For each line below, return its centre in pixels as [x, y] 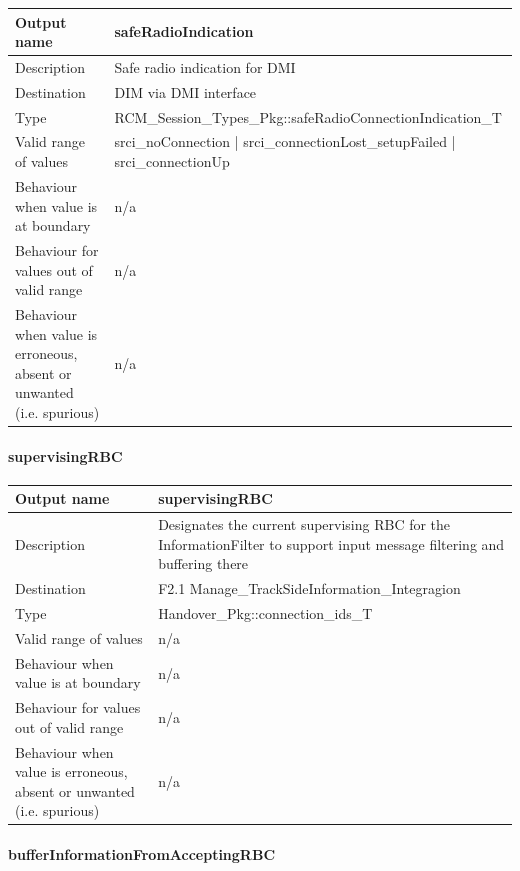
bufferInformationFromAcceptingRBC [142, 854]
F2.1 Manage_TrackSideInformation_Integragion [309, 588]
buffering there [203, 563]
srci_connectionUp [172, 161]
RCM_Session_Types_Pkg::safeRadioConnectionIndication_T [308, 116]
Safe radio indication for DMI [205, 66]
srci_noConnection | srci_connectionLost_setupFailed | [285, 141]
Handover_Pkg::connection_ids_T [265, 613]
